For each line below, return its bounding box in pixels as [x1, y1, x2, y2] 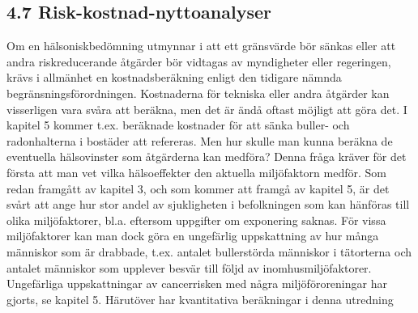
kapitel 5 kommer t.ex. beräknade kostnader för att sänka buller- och [6, 116, 350, 133]
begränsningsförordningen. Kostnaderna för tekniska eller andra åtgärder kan [6, 84, 390, 101]
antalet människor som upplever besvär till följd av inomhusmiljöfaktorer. [6, 259, 372, 276]
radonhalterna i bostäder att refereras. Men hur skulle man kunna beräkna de [6, 132, 393, 149]
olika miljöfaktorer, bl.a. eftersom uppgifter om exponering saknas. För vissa [6, 211, 386, 228]
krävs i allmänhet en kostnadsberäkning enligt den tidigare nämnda [6, 69, 342, 86]
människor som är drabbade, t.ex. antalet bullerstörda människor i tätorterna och [6, 243, 412, 260]
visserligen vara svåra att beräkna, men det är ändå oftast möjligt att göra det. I [6, 100, 407, 117]
